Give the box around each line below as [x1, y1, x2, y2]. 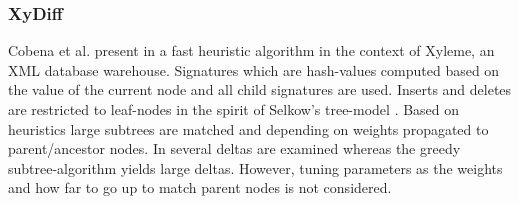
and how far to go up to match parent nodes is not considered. [8, 177, 392, 198]
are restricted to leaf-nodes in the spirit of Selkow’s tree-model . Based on [8, 99, 460, 119]
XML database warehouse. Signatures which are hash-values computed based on [8, 59, 500, 80]
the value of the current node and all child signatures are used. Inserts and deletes [8, 79, 512, 100]
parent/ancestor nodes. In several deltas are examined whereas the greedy [8, 138, 461, 159]
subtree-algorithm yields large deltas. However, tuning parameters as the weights [8, 157, 503, 178]
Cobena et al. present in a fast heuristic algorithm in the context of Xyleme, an [8, 40, 495, 61]
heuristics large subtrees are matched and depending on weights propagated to [8, 118, 489, 139]
